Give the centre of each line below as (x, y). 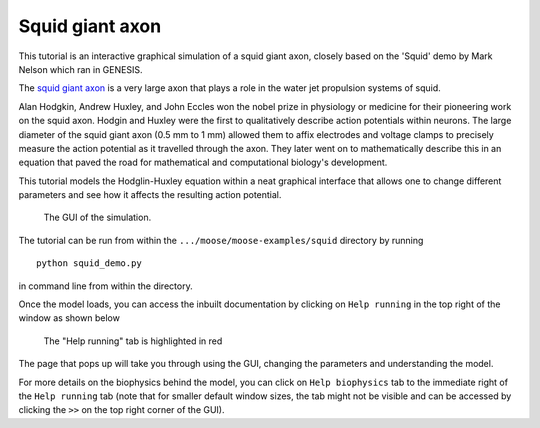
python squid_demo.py (89, 263)
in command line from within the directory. (106, 286)
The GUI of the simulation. (97, 217)
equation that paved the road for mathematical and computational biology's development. (203, 162)
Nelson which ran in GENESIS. (80, 69)
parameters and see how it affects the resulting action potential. (150, 195)
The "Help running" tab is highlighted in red (133, 341)
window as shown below (69, 318)
